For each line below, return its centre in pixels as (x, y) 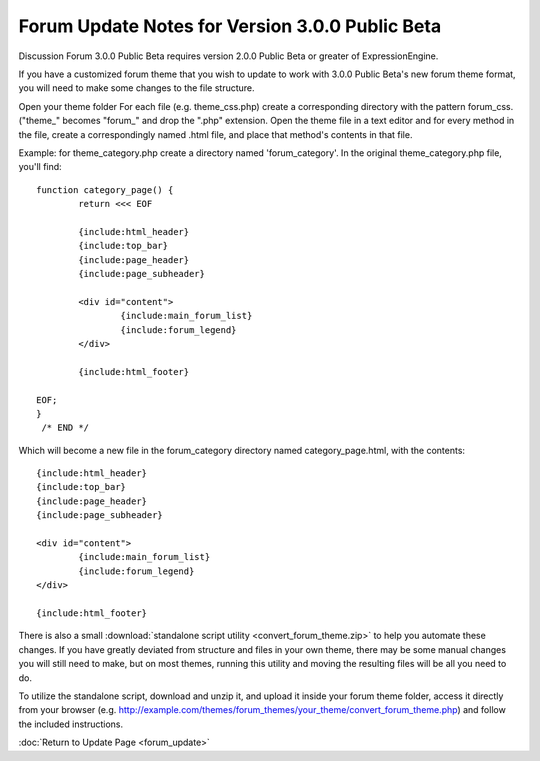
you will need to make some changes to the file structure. (136, 88)
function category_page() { (105, 189)
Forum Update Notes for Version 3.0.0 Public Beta (230, 26)
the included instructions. (71, 724)
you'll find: (40, 167)
